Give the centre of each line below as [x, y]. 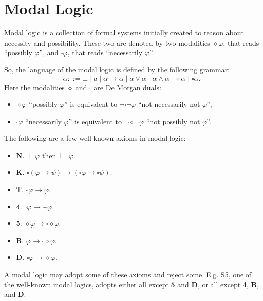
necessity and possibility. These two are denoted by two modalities [107, 42]
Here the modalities [34, 87]
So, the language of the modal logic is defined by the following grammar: [117, 69]
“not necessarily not [169, 104]
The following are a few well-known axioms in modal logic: [95, 138]
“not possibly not [173, 121]
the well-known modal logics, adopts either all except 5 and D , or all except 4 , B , [131, 284]
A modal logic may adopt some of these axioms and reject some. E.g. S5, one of [128, 274]
